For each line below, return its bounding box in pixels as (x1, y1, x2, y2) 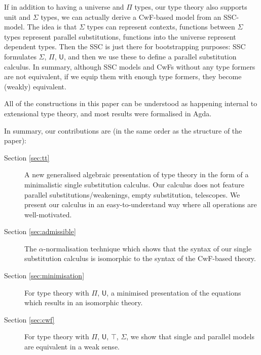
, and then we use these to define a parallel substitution (63, 51, 237, 61)
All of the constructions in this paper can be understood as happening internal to (4, 98, 257, 109)
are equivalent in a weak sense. (24, 341, 120, 352)
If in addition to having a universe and (4, 2, 124, 12)
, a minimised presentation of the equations (106, 287, 241, 298)
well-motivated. (24, 209, 72, 219)
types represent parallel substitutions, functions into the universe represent (4, 31, 236, 42)
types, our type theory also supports (134, 2, 247, 12)
